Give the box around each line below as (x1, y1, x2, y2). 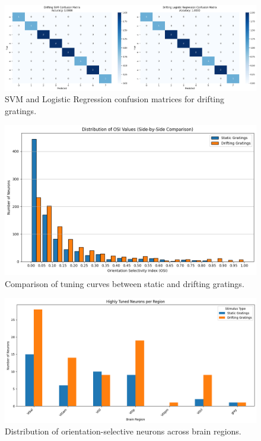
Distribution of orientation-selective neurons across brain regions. (5, 425, 241, 437)
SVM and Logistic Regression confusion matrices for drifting (5, 93, 225, 105)
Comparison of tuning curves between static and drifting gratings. (5, 277, 244, 289)
